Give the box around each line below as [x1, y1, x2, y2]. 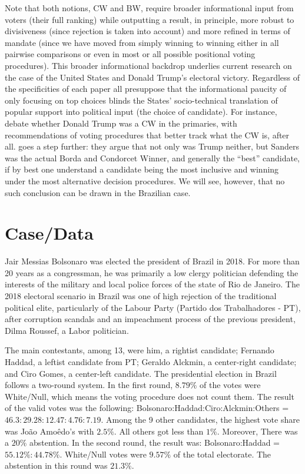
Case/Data [5, 221, 94, 245]
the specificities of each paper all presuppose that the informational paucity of [5, 82, 287, 95]
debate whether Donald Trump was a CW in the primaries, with [5, 117, 237, 129]
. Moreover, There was [217, 425, 298, 437]
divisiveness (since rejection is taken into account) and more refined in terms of [5, 25, 290, 37]
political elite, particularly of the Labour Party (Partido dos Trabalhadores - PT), [5, 301, 301, 313]
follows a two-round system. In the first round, [5, 379, 173, 391]
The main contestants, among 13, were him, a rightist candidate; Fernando [5, 344, 274, 356]
